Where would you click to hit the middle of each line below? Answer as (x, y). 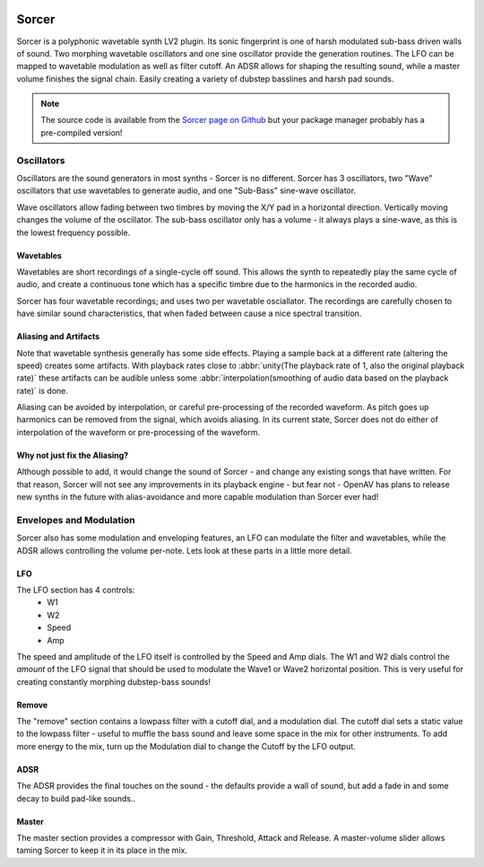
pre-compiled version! (82, 132)
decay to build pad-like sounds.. (76, 798)
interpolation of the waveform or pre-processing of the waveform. (138, 432)
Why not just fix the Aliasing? (73, 455)
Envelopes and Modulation (76, 520)
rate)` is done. (43, 390)
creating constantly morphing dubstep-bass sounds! (113, 681)
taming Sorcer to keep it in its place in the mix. (102, 850)
